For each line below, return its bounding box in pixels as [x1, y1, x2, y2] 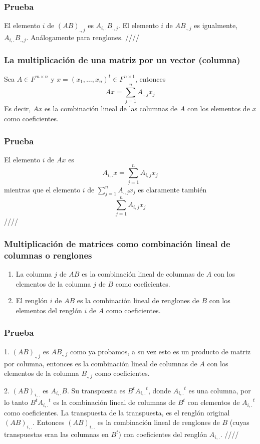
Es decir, [4, 103, 31, 114]
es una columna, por [188, 385, 251, 395]
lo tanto [4, 397, 28, 407]
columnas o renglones [4, 249, 92, 261]
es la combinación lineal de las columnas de [45, 103, 178, 114]
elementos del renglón [16, 305, 82, 315]
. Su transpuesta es [67, 385, 126, 395]
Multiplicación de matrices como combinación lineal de [4, 237, 230, 250]
